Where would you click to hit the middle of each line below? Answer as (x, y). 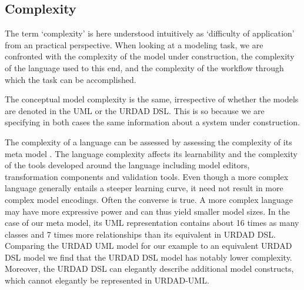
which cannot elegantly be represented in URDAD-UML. (107, 280)
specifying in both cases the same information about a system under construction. (152, 122)
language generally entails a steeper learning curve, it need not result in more (144, 188)
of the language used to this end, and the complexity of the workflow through (144, 67)
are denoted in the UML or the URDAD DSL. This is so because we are (135, 110)
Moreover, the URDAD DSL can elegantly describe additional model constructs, (149, 269)
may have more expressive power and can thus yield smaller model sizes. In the (147, 211)
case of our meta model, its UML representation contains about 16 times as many (152, 223)
